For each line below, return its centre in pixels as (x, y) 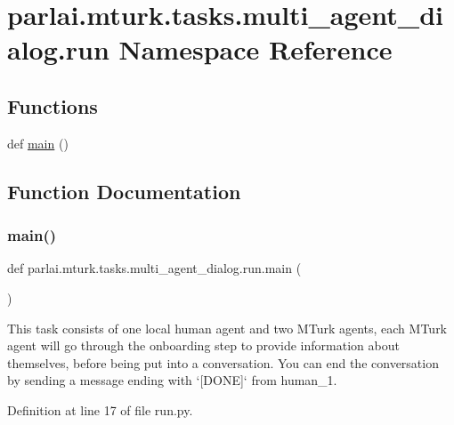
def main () (38, 143)
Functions (53, 105)
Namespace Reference (255, 49)
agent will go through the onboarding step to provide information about (203, 345)
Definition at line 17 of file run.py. (100, 409)
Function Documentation (124, 191)
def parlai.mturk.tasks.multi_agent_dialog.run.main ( (154, 268)
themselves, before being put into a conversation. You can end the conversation (223, 362)
